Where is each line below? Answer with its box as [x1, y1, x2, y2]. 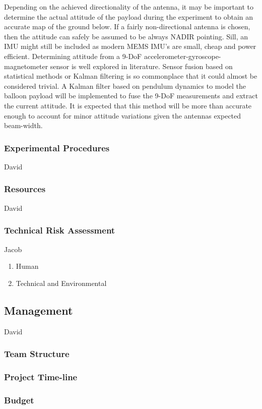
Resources [4, 183, 46, 195]
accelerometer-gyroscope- [144, 50, 221, 61]
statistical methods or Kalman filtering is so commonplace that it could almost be [4, 71, 257, 81]
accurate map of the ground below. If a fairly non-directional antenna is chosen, [4, 21, 250, 32]
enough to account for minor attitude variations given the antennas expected [4, 110, 241, 121]
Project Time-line [4, 370, 78, 383]
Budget [4, 393, 34, 406]
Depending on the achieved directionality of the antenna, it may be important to [4, 2, 253, 12]
